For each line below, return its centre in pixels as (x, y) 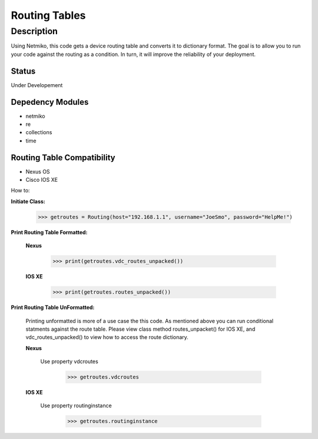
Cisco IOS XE (42, 180)
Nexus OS (38, 171)
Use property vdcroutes (69, 361)
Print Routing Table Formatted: (49, 232)
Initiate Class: (28, 201)
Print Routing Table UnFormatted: (53, 307)
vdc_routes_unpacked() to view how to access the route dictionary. (107, 337)
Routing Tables (48, 15)
